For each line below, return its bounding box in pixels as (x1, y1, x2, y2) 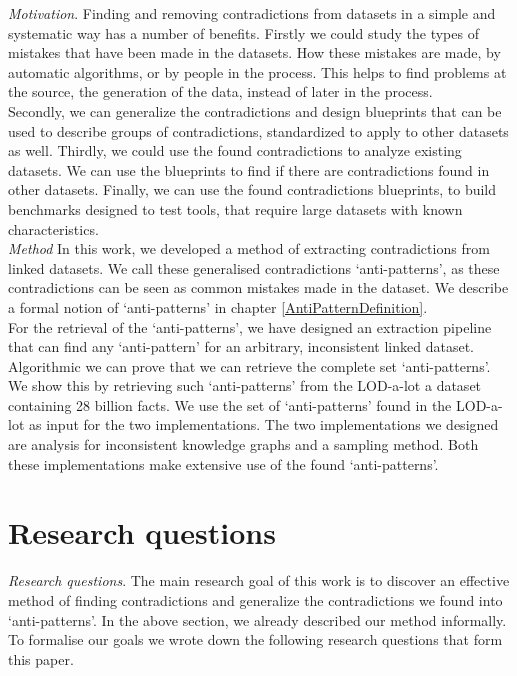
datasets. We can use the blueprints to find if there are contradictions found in (8, 159, 490, 180)
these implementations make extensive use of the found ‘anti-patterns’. (8, 453, 439, 474)
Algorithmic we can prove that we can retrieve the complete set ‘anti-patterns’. (8, 355, 491, 376)
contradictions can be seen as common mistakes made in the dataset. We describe (8, 277, 509, 298)
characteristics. (8, 218, 99, 239)
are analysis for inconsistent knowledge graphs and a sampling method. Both (8, 434, 479, 455)
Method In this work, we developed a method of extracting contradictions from (8, 238, 490, 259)
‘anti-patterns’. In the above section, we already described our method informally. (8, 609, 507, 630)
